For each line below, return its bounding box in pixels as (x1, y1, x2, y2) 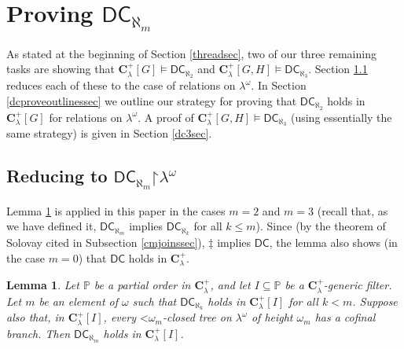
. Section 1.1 (308, 61, 368, 77)
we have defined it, (6, 218, 97, 234)
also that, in (6, 309, 64, 325)
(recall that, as (317, 202, 388, 219)
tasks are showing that (6, 61, 115, 77)
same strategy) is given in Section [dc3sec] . (6, 125, 212, 141)
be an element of (39, 292, 119, 309)
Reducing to (6, 163, 108, 188)
